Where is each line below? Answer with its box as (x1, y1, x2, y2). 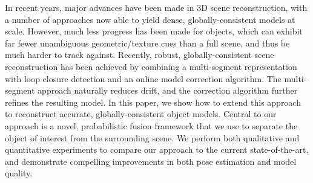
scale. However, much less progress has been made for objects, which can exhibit (5, 25, 303, 37)
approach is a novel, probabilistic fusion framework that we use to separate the (5, 119, 298, 132)
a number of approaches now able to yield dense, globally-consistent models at (5, 13, 295, 25)
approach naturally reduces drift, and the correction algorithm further (38, 84, 298, 97)
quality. (5, 167, 33, 179)
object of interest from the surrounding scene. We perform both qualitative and (5, 131, 300, 144)
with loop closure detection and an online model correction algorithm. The (5, 72, 282, 85)
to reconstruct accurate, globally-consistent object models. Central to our (5, 108, 277, 120)
